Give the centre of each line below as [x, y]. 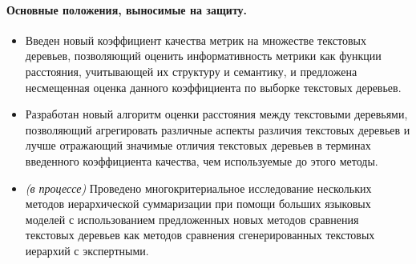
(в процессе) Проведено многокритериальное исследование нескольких [198, 188]
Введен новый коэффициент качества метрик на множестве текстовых [196, 40]
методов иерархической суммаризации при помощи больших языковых [198, 204]
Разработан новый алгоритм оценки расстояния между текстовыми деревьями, [216, 114]
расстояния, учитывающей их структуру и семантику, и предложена [191, 71]
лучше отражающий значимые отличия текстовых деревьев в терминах [198, 145]
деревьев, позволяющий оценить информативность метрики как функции [203, 56]
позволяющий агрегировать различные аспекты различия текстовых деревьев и [218, 129]
